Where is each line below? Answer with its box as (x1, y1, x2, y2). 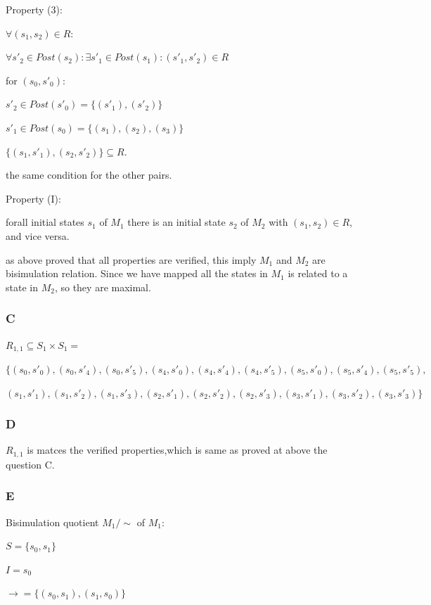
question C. (6, 457, 55, 471)
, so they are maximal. (54, 279, 151, 294)
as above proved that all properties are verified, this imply (6, 252, 257, 267)
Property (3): (6, 2, 63, 16)
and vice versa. (6, 228, 70, 243)
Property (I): (6, 191, 61, 205)
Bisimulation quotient (6, 514, 99, 529)
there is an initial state (127, 215, 226, 229)
